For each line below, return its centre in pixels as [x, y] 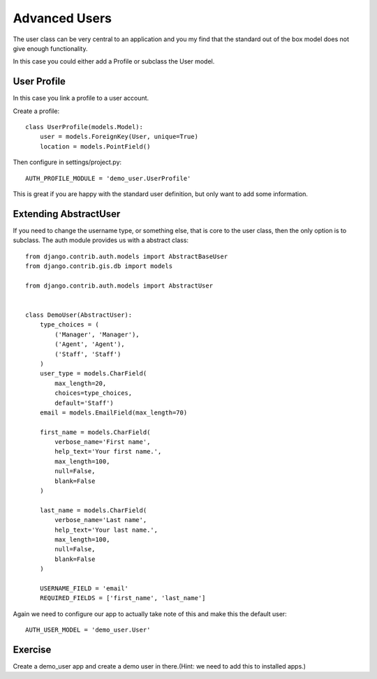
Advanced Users [62, 18]
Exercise [32, 649]
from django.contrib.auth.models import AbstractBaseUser [127, 256]
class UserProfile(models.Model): [84, 127]
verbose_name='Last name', [101, 520]
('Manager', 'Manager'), [97, 334]
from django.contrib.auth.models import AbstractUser [119, 285]
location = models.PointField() [95, 146]
